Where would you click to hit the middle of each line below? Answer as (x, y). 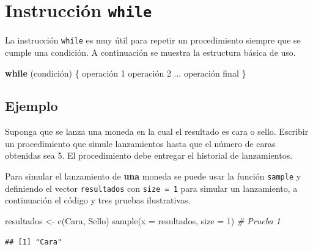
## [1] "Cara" (34, 242)
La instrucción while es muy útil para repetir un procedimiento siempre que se (153, 40)
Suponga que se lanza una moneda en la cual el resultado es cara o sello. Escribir (157, 131)
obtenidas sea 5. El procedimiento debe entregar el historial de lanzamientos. (149, 155)
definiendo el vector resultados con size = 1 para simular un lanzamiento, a (151, 188)
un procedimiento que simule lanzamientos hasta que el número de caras (140, 143)
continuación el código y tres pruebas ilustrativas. (98, 200)
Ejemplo (31, 106)
